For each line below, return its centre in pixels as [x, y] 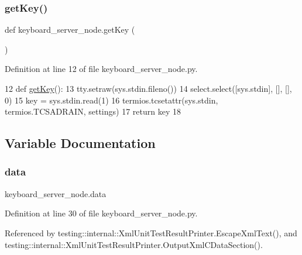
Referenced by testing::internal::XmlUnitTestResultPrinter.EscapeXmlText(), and [151, 232]
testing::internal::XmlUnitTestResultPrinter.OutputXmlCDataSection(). [134, 244]
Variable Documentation [80, 143]
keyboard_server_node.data [56, 193]
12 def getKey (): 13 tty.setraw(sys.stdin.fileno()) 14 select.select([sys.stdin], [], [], [148, 88]
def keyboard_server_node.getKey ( [70, 30]
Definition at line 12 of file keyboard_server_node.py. [101, 69]
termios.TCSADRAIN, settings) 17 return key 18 [93, 111]
